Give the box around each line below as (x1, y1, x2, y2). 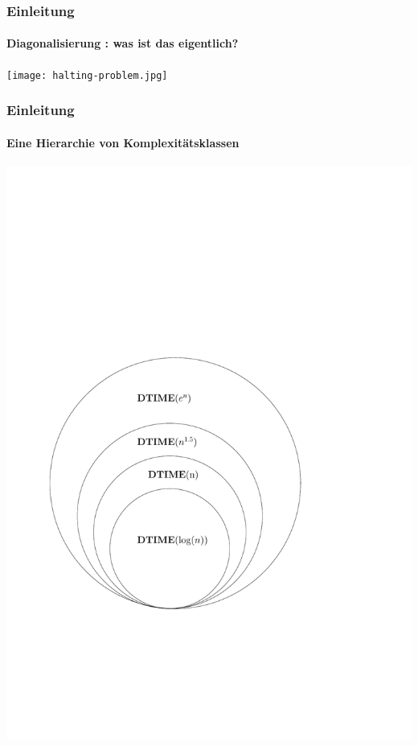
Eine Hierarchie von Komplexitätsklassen (6, 134, 240, 150)
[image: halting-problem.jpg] (6, 69, 168, 81)
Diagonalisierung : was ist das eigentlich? (6, 35, 239, 52)
